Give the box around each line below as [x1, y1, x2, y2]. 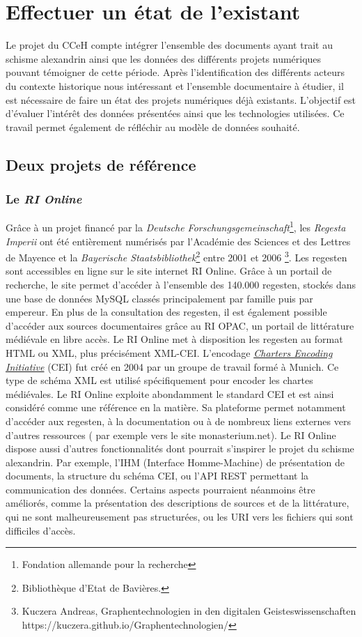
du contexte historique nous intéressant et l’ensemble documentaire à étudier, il [6, 78, 344, 93]
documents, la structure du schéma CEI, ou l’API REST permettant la [6, 468, 309, 483]
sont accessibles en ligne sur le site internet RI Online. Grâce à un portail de [6, 263, 332, 278]
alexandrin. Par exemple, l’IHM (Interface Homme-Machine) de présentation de [6, 454, 345, 469]
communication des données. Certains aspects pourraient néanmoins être [6, 482, 315, 496]
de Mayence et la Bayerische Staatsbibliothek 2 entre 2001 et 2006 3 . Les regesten [6, 248, 347, 264]
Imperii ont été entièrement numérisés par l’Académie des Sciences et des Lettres [6, 233, 351, 248]
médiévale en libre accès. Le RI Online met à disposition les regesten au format [6, 332, 343, 346]
